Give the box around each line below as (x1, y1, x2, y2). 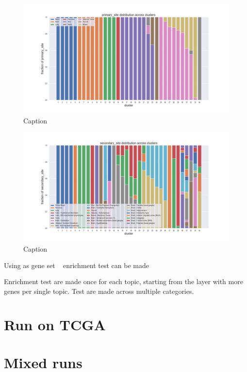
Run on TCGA (4, 314, 106, 334)
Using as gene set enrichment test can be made (4, 260, 149, 270)
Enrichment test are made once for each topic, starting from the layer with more (4, 276, 243, 287)
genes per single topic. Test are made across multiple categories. (4, 286, 194, 296)
